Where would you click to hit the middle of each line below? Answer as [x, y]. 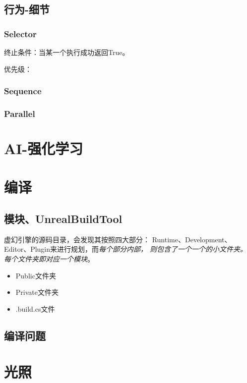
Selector [20, 33]
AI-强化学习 [44, 148]
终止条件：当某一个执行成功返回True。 [67, 52]
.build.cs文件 [35, 308]
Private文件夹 [37, 292]
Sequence [23, 91]
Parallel [20, 113]
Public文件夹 [36, 275]
